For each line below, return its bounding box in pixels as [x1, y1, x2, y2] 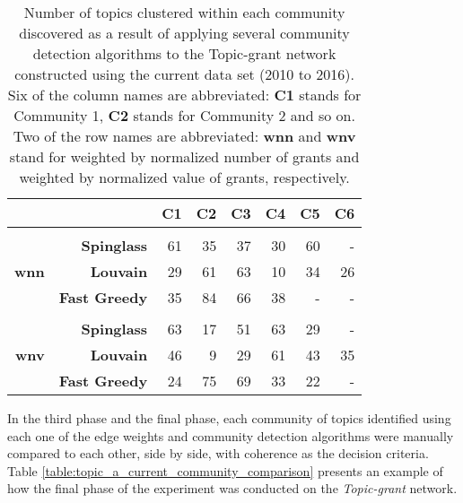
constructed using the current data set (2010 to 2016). [14, 64, 354, 84]
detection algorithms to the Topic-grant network [32, 43, 336, 64]
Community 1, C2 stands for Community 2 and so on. [13, 105, 355, 126]
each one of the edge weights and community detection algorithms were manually [7, 426, 454, 445]
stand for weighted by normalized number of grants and [9, 146, 360, 167]
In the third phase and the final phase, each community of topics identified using [7, 409, 451, 427]
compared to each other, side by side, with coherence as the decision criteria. [7, 444, 429, 463]
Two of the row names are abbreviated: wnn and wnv [13, 126, 356, 146]
